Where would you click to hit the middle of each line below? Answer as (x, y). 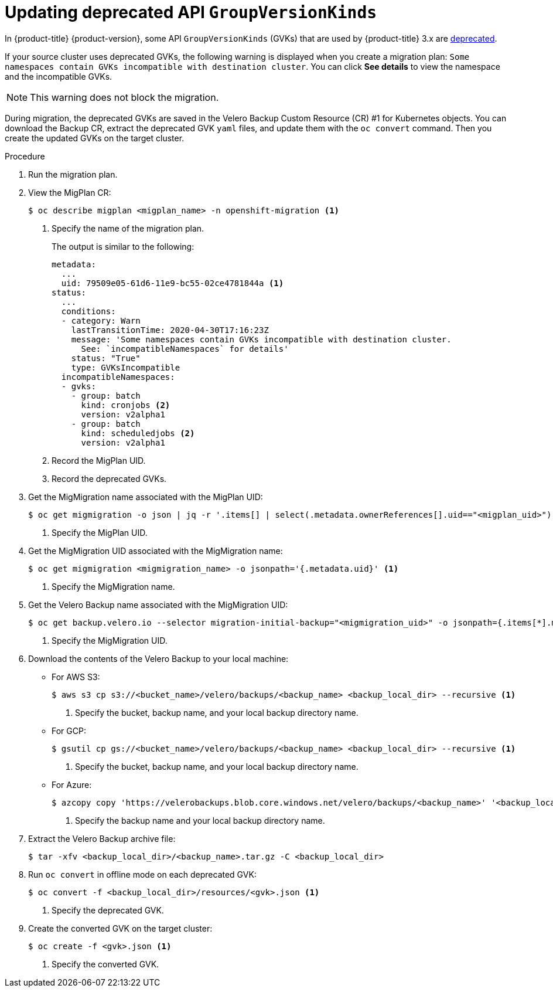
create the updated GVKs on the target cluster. (95, 138)
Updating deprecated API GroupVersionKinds (191, 12)
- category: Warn (101, 320)
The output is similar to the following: (123, 246)
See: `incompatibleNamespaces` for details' (185, 349)
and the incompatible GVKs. (59, 76)
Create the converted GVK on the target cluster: (120, 928)
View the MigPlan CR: (70, 192)
